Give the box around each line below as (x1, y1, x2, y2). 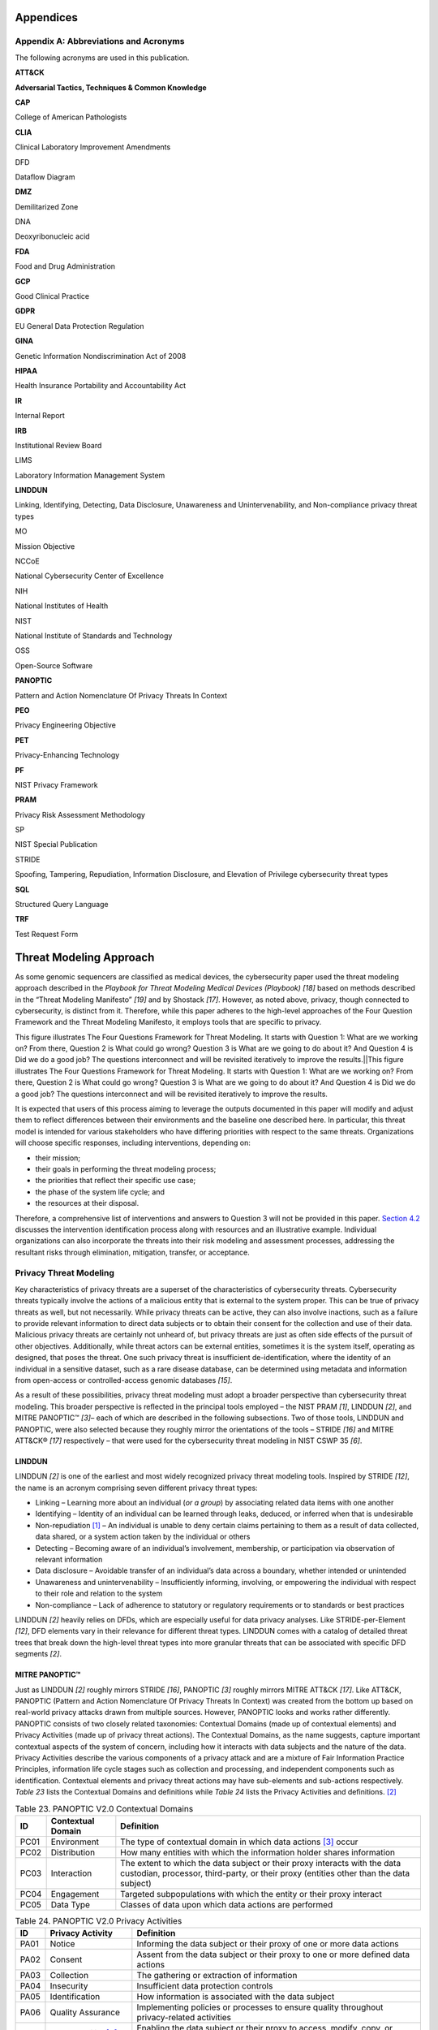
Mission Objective (15, 541, 75, 551)
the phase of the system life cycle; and (35, 1186, 165, 1197)
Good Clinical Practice (15, 292, 89, 301)
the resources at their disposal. (35, 1199, 140, 1208)
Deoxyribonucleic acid (15, 231, 90, 241)
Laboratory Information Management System (15, 470, 165, 480)
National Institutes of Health (15, 601, 109, 611)
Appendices (15, 11, 79, 24)
